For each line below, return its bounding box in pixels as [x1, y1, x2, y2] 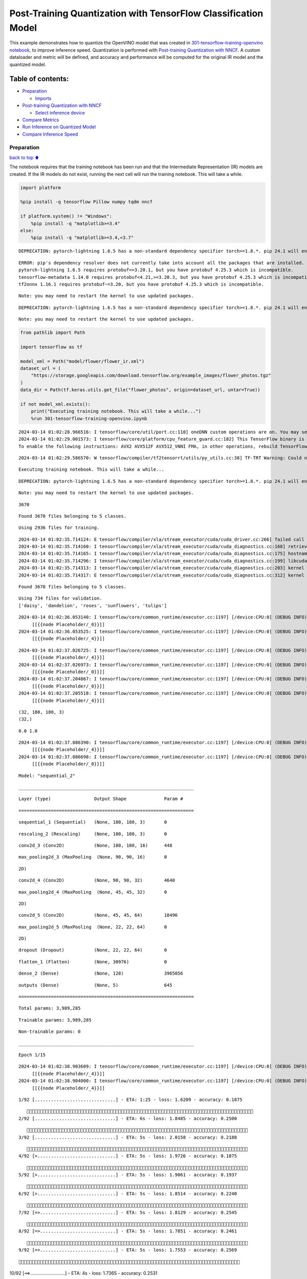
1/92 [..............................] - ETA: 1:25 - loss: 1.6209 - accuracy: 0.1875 [18, 1096, 243, 1102]
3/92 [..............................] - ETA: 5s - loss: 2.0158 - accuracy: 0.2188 [18, 1134, 237, 1140]
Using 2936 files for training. [18, 525, 100, 531]
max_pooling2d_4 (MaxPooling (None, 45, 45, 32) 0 [18, 889, 167, 895]
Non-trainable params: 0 [18, 1029, 81, 1034]
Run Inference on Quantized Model [22, 124, 96, 130]
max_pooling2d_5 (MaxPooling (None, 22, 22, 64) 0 [18, 924, 167, 930]
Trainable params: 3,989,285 [18, 1017, 92, 1023]
